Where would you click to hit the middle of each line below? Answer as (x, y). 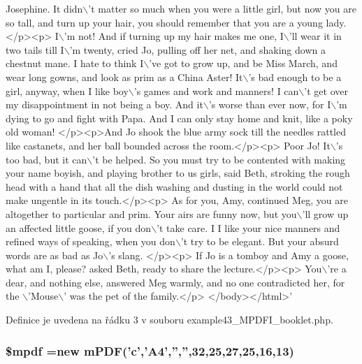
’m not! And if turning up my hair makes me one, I (174, 36)
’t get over (326, 90)
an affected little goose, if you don (79, 227)
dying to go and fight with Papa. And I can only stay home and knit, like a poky (179, 118)
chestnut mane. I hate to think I (75, 63)
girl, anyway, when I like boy (67, 90)
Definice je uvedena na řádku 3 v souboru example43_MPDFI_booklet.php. (169, 320)
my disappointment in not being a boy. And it (104, 104)
